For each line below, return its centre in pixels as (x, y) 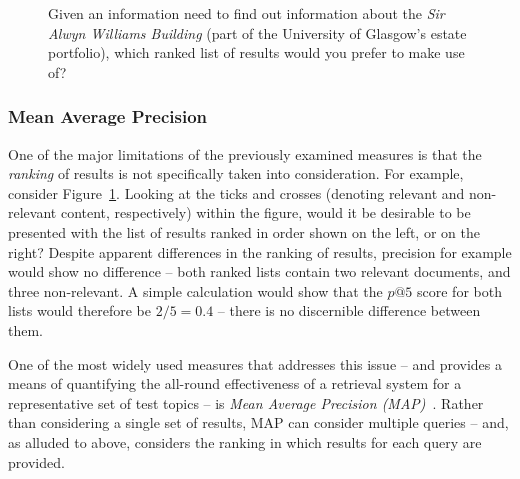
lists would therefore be (79, 310)
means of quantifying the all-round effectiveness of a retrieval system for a (235, 383)
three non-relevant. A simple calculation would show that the (195, 290)
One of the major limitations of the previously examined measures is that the (245, 153)
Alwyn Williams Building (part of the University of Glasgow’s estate (257, 32)
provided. (36, 461)
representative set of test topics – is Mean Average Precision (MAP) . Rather (246, 402)
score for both (459, 290)
